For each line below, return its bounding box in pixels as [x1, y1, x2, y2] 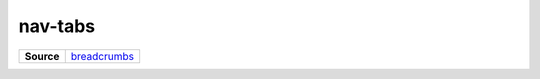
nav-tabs [18, 15, 95, 37]
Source [24, 49, 60, 63]
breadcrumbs [70, 49, 135, 63]
